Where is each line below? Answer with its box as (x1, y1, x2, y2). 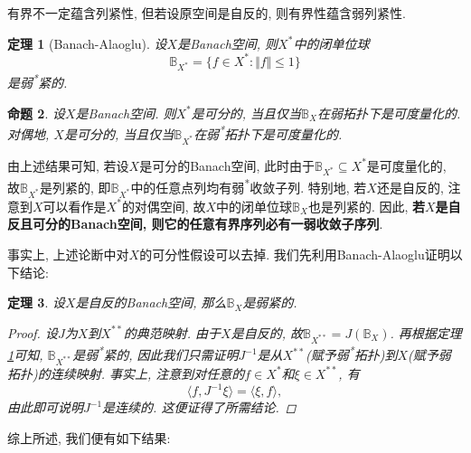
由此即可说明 (7, 398, 83, 417)
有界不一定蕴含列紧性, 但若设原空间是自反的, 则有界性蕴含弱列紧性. (7, 4, 406, 22)
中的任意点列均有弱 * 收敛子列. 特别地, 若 (130, 175, 367, 197)
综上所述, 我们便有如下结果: (7, 428, 171, 447)
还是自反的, (376, 178, 444, 197)
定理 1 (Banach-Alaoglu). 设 (7, 33, 167, 52)
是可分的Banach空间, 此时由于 (139, 156, 316, 175)
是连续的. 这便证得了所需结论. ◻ (102, 398, 297, 417)
